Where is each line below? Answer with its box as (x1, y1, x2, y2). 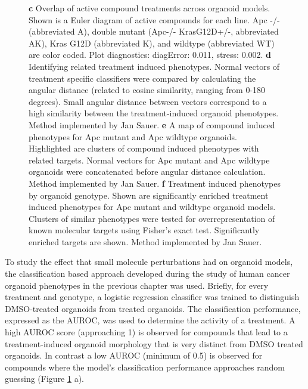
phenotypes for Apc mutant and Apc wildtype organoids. (29, 130, 237, 143)
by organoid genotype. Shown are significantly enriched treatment (29, 189, 269, 201)
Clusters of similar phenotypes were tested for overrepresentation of (29, 212, 275, 224)
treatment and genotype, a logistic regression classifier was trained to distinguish (5, 291, 300, 303)
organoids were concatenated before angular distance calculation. (29, 165, 266, 178)
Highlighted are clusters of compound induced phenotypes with (29, 142, 259, 155)
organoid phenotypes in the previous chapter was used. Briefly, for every (5, 279, 269, 291)
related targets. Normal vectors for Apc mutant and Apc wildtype (29, 153, 270, 166)
